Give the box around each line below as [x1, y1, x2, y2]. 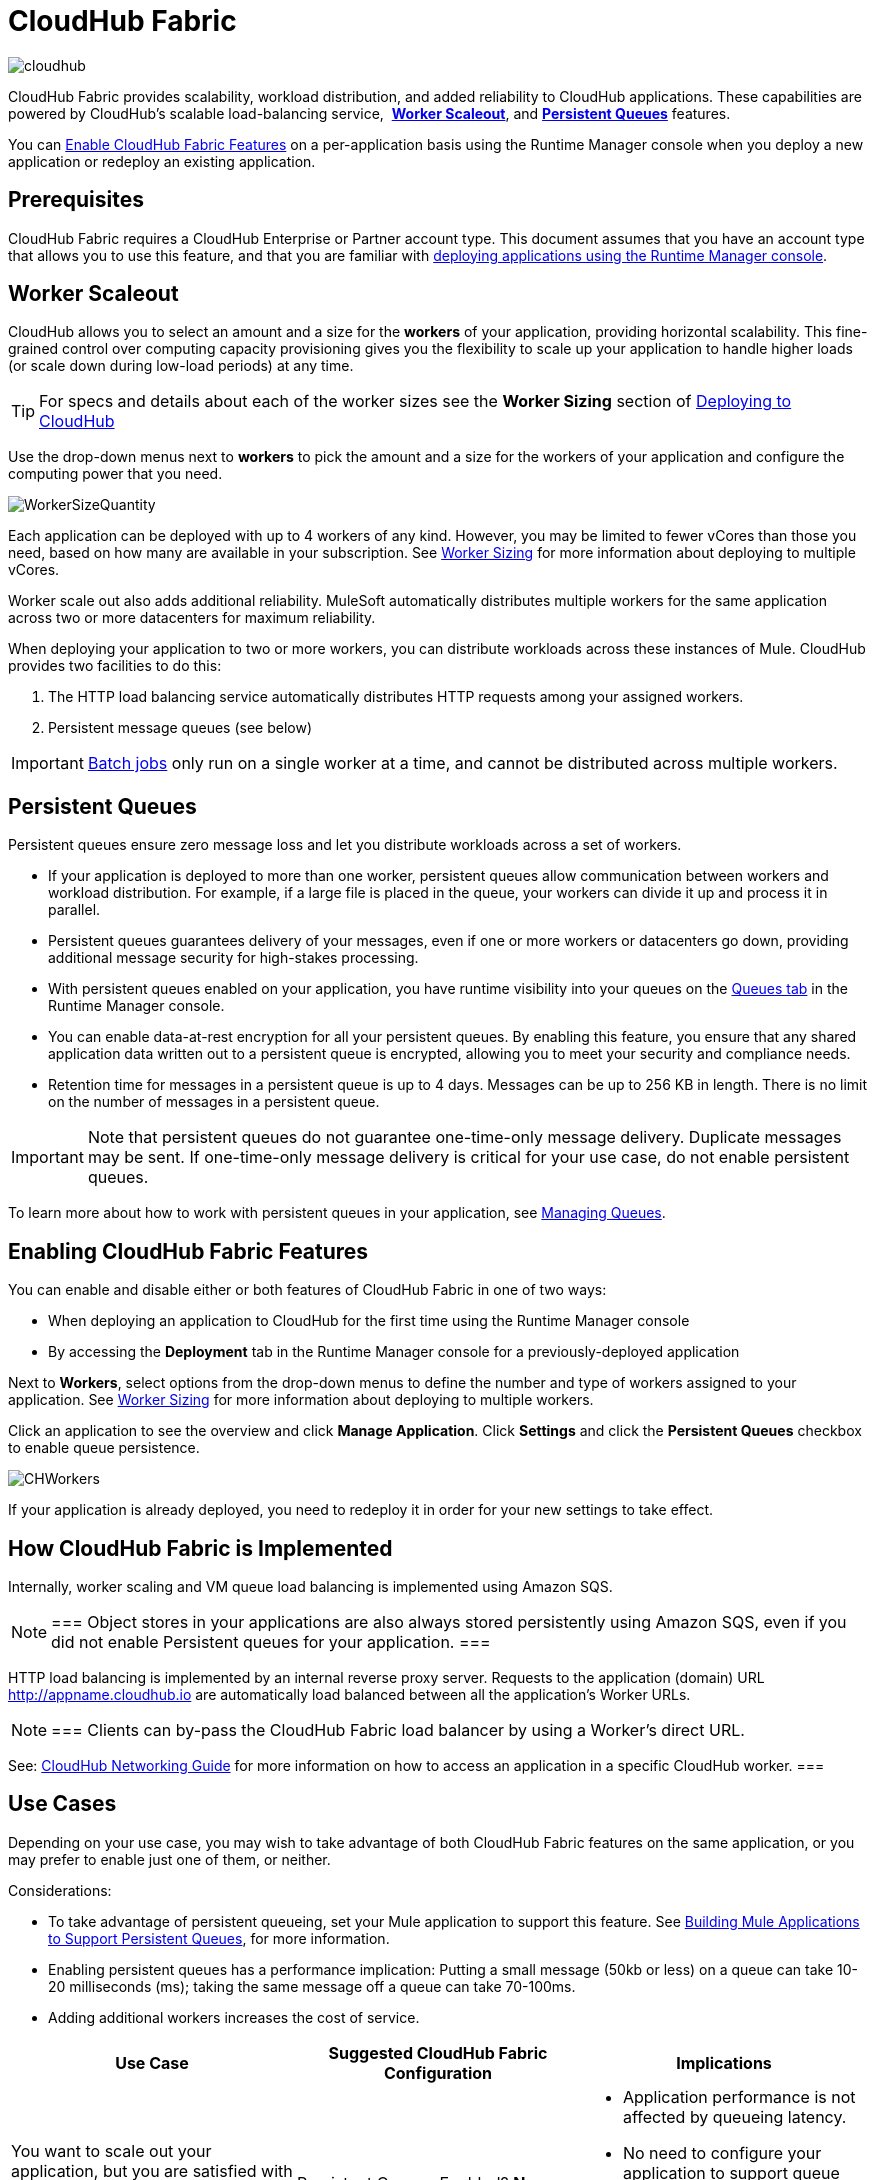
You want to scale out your [11, 2140, 212, 2161]
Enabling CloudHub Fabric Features [8, 1238, 369, 1264]
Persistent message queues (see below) [48, 719, 312, 737]
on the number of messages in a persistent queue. [48, 1093, 380, 1111]
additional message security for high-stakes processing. [48, 949, 419, 967]
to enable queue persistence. [8, 1439, 200, 1457]
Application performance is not [622, 2086, 856, 2107]
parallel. [48, 901, 101, 919]
